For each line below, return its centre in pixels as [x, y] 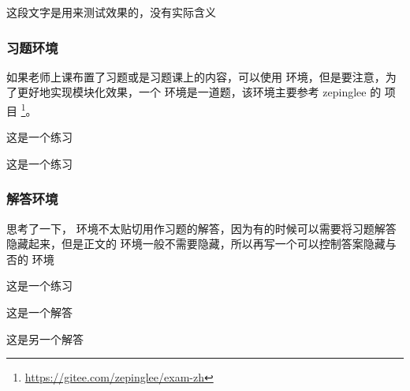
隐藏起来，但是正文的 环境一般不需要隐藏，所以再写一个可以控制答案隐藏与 [201, 244]
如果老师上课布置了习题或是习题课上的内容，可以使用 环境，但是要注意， [196, 76]
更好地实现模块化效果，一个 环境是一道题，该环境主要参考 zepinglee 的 [199, 92]
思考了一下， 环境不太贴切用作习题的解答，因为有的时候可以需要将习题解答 [201, 228]
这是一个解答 [39, 312]
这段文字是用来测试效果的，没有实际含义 [111, 12]
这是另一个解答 [45, 338]
